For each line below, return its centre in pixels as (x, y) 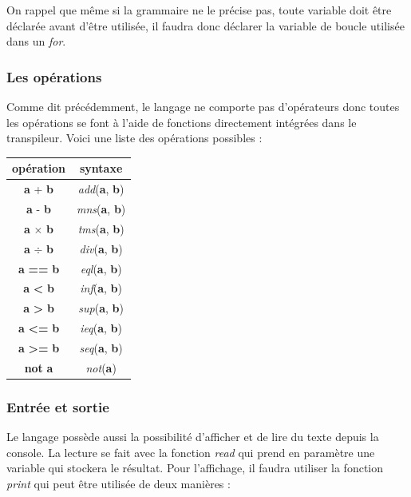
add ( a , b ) (101, 189)
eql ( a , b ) (101, 268)
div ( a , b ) (101, 248)
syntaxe (101, 168)
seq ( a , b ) (101, 347)
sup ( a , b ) (101, 308)
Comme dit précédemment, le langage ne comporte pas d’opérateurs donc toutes (203, 106)
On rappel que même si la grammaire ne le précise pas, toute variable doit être (199, 10)
